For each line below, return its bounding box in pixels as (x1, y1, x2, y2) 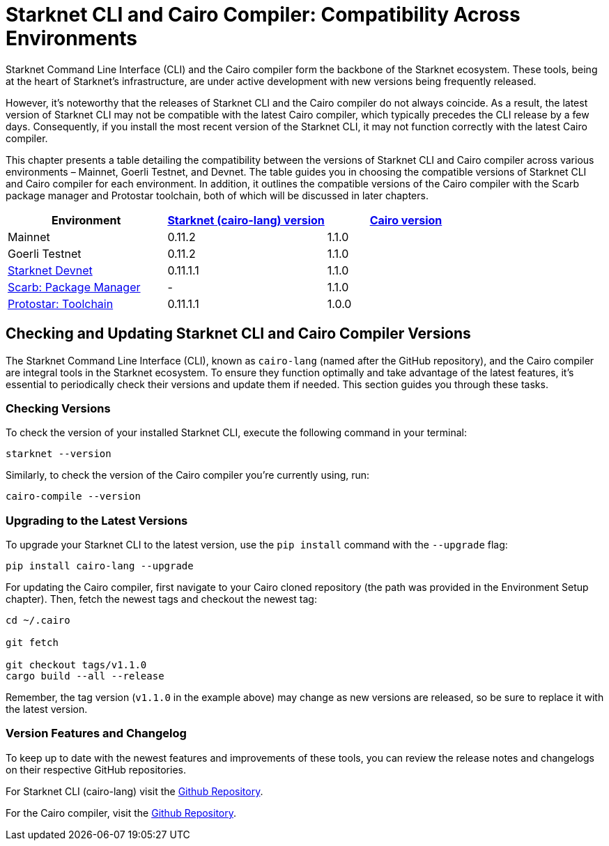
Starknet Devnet (8, 263, 93, 277)
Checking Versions (6, 401, 111, 415)
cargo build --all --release (6, 670, 164, 682)
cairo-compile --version (6, 491, 141, 502)
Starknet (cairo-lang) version (167, 213, 325, 227)
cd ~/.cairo (6, 615, 70, 626)
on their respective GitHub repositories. (6, 763, 186, 776)
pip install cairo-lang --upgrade (6, 560, 194, 572)
